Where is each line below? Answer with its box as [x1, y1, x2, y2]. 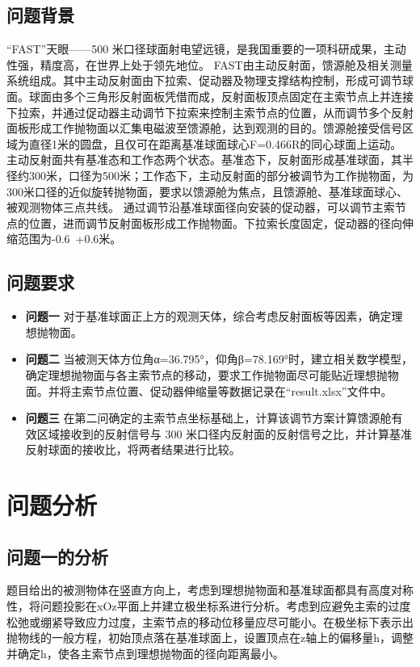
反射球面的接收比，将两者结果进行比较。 [25, 441, 241, 458]
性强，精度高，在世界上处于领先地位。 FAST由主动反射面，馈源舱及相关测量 [6, 56, 413, 73]
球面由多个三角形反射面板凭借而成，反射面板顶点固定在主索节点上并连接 [28, 87, 414, 104]
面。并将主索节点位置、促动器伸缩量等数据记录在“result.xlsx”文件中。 [25, 382, 393, 399]
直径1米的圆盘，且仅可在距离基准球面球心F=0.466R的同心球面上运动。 [28, 135, 402, 152]
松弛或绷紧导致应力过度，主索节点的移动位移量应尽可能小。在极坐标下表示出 [6, 613, 414, 630]
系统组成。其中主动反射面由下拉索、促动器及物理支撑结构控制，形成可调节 [6, 72, 402, 89]
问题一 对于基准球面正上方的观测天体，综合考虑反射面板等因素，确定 [25, 308, 392, 325]
